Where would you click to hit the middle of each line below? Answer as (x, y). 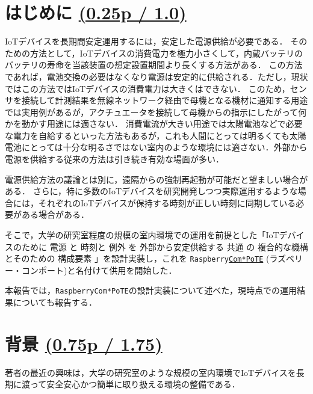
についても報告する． (55, 302)
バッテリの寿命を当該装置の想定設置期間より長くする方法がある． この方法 (154, 65)
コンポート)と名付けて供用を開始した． (99, 270)
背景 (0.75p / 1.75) (84, 343)
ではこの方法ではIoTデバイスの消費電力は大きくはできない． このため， (147, 88)
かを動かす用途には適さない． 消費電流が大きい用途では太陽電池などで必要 (154, 124)
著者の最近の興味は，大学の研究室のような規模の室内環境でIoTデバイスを (150, 372)
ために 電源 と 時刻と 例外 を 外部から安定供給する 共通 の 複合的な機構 (165, 246)
